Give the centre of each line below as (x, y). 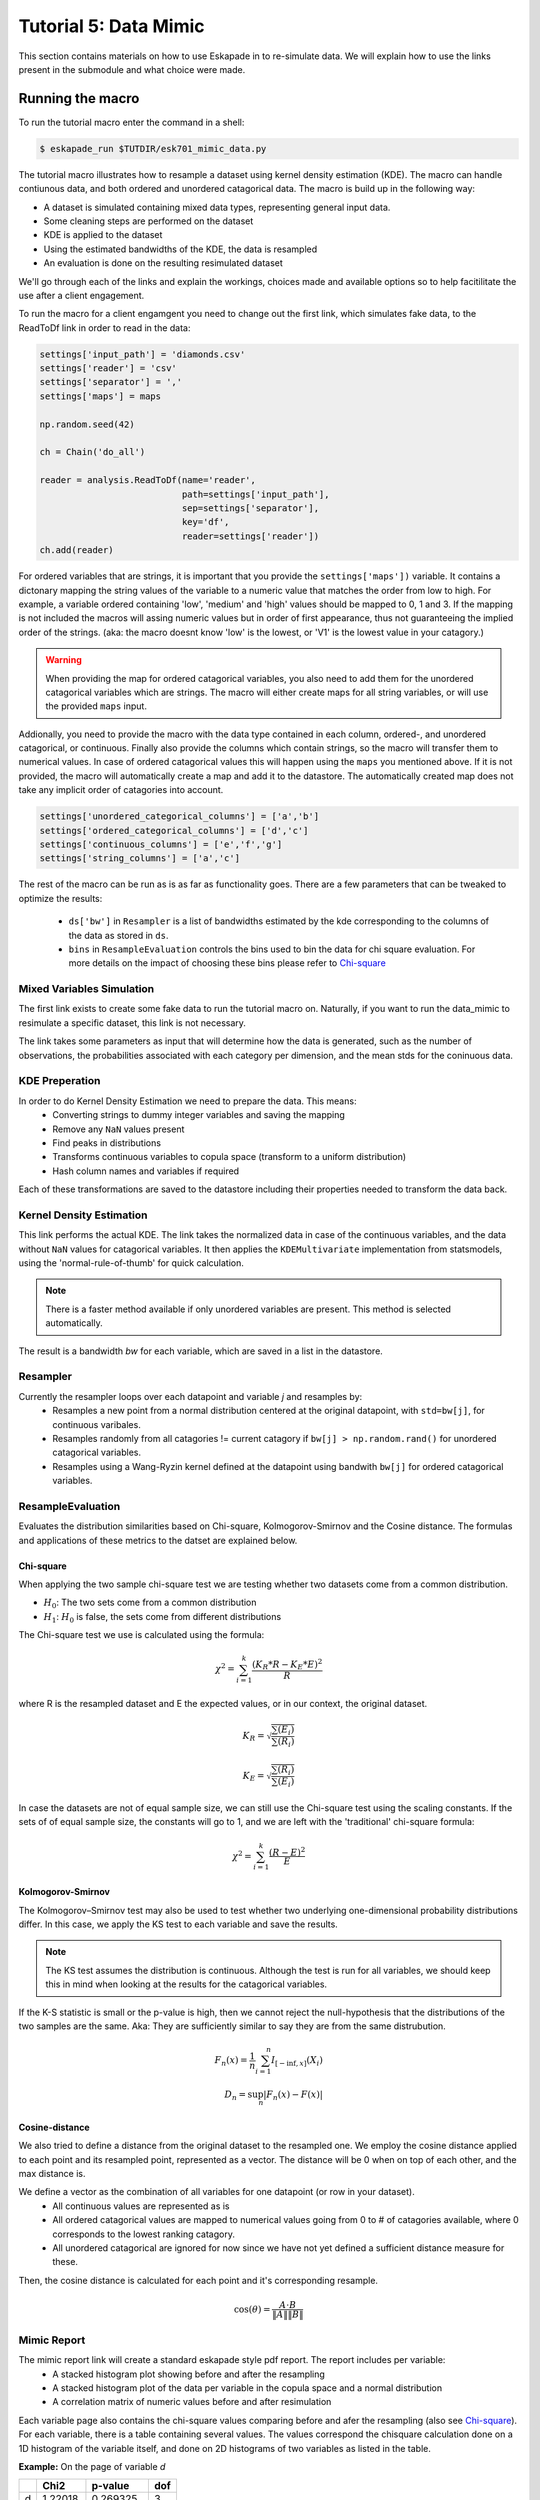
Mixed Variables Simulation (86, 989)
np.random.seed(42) (87, 424)
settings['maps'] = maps (100, 396)
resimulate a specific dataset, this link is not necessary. (132, 1022)
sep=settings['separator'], (250, 508)
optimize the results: (60, 898)
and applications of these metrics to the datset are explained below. (158, 1540)
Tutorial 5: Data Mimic (111, 26)
